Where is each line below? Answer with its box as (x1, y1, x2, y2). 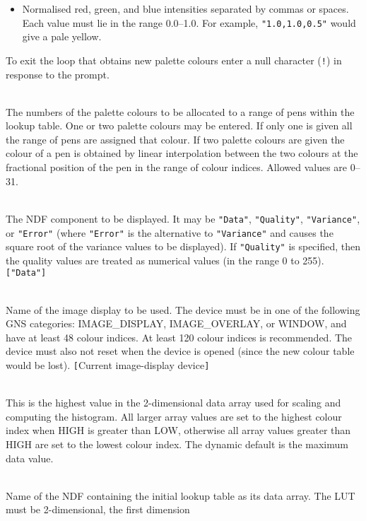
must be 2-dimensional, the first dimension (6, 502, 190, 517)
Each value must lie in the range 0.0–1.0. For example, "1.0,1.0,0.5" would (22, 15, 356, 30)
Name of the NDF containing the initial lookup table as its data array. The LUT (6, 488, 355, 503)
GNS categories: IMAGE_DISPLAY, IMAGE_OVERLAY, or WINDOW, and (6, 316, 347, 331)
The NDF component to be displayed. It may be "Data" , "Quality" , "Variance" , (6, 211, 360, 226)
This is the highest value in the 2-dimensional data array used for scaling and (6, 395, 341, 410)
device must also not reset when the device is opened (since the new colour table (6, 344, 355, 358)
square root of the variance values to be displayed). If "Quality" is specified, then (6, 239, 361, 254)
